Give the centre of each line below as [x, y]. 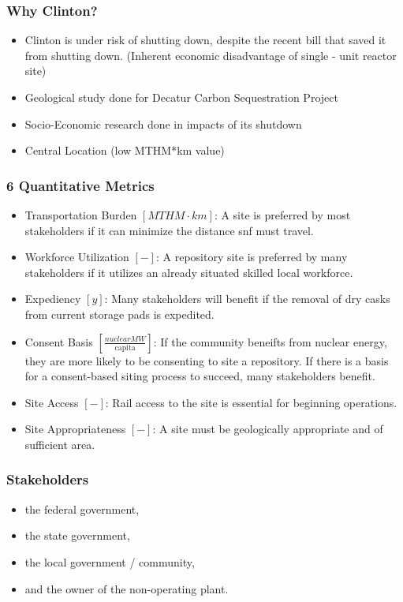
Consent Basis [59, 341]
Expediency [53, 299]
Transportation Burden [81, 215]
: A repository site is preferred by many [252, 257]
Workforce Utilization [77, 257]
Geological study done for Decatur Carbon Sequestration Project [181, 97]
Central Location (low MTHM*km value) [125, 150]
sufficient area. [60, 444]
